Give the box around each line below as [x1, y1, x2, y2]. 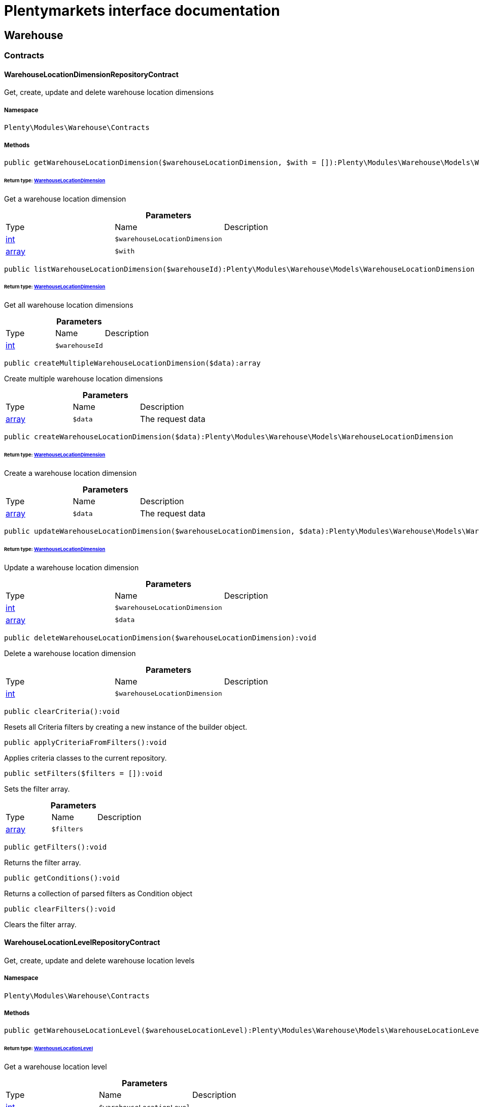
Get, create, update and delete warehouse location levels [4, 956, 195, 965]
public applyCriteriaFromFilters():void [4, 738, 167, 746]
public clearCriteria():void [4, 707, 120, 715]
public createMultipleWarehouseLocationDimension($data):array [4, 359, 261, 368]
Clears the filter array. [4, 920, 77, 929]
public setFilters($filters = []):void [4, 769, 162, 777]
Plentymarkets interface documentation [4, 2, 280, 19]
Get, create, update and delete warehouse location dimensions [4, 88, 214, 97]
